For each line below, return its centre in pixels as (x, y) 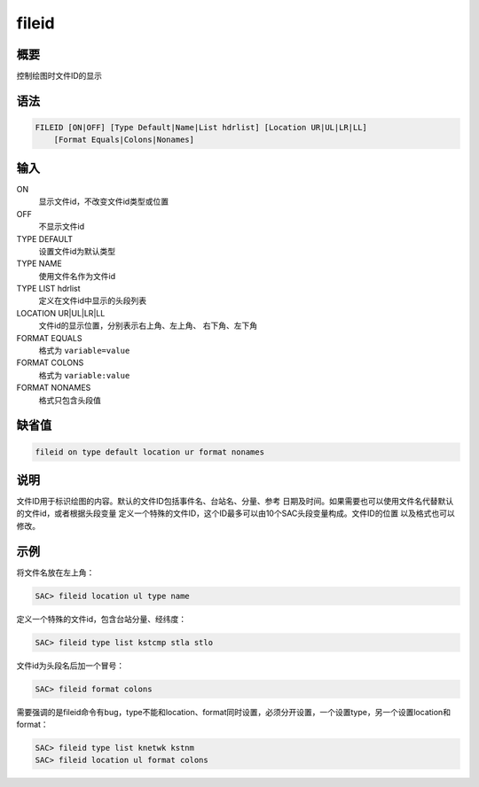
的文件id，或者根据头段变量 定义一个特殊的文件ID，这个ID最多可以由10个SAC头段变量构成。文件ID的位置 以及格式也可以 (236, 513)
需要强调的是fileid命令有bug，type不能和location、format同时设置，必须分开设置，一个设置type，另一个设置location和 (234, 712)
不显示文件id (61, 227)
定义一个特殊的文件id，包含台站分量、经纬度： (101, 619)
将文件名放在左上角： (55, 573)
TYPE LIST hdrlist (48, 289)
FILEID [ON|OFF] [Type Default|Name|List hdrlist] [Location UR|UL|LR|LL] (201, 128)
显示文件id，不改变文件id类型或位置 (103, 202)
